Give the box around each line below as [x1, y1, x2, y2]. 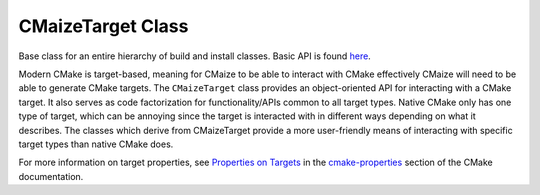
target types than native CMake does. [18, 138, 174, 150]
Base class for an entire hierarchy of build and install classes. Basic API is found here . [18, 50, 372, 62]
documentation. [18, 170, 84, 182]
